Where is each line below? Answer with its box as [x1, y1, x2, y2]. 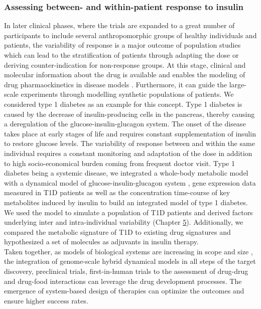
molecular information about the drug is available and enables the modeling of [4, 69, 245, 80]
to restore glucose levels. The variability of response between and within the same [4, 138, 255, 148]
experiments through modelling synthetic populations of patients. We [21, 89, 234, 99]
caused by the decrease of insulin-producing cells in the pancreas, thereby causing [4, 108, 255, 119]
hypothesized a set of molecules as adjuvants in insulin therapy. [4, 236, 199, 247]
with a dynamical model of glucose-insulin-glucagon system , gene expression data [4, 177, 256, 188]
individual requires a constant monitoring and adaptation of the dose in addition [4, 147, 252, 158]
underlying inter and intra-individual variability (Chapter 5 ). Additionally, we [4, 217, 243, 227]
